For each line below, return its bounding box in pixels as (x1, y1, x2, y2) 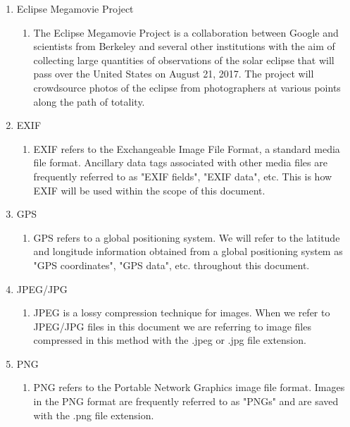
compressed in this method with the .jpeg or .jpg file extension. (33, 333, 306, 347)
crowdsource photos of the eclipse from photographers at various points (33, 80, 341, 94)
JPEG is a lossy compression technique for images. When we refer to (33, 305, 330, 320)
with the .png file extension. (33, 407, 154, 422)
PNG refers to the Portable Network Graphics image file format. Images (33, 380, 345, 395)
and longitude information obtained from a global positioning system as (33, 244, 343, 259)
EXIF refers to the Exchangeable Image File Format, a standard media (33, 141, 340, 156)
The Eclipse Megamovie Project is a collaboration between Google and (33, 25, 339, 39)
